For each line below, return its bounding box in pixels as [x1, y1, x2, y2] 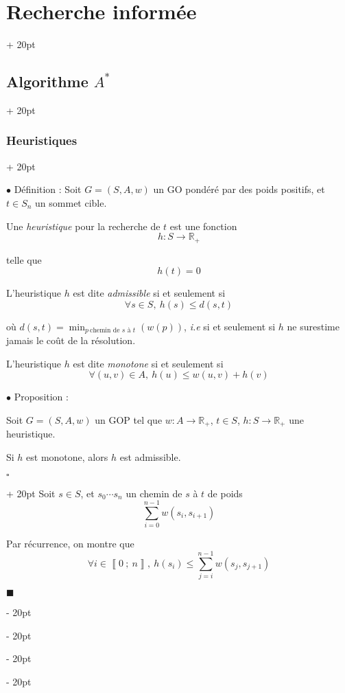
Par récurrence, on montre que [6, 536, 134, 551]
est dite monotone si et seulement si [73, 356, 224, 370]
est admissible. [119, 450, 181, 464]
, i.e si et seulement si [184, 319, 276, 333]
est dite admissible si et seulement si [73, 286, 226, 300]
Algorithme [6, 71, 88, 92]
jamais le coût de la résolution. [6, 333, 136, 348]
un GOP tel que [95, 412, 163, 427]
